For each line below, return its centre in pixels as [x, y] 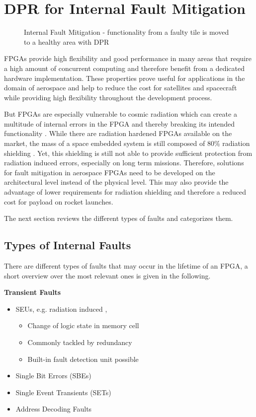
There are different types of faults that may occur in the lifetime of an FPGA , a [126, 266]
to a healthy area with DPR [67, 41]
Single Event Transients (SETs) [63, 392]
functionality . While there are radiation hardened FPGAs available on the [118, 133]
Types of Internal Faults [68, 245]
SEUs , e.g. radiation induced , [61, 309]
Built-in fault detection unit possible [83, 359]
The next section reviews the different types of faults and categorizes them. [119, 218]
